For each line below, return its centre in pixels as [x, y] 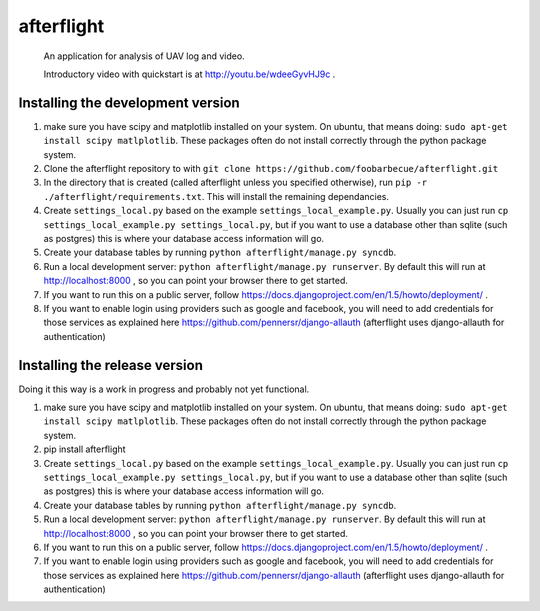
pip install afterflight [84, 449]
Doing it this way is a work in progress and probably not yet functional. [164, 389]
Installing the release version [111, 365]
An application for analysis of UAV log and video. [144, 56]
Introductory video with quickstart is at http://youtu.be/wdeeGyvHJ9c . [189, 74]
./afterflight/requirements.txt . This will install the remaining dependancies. [216, 196]
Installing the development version [129, 102]
